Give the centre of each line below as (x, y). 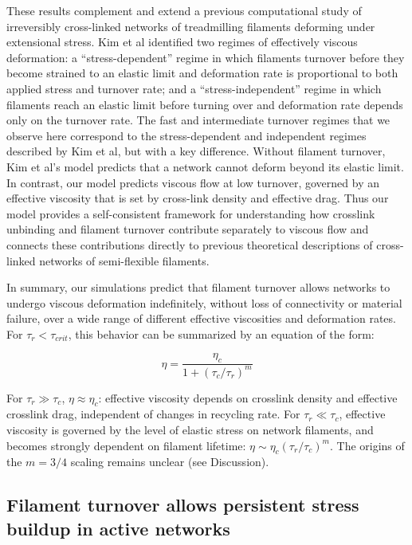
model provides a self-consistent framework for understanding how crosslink (191, 213)
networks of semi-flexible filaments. (124, 260)
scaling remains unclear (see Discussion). (170, 462)
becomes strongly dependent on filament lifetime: (126, 445)
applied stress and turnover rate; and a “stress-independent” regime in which (194, 88)
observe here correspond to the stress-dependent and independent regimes (186, 135)
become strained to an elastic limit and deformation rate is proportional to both (202, 73)
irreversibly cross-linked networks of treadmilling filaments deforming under (191, 26)
